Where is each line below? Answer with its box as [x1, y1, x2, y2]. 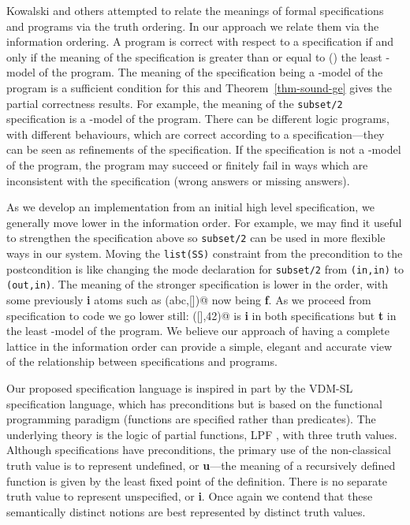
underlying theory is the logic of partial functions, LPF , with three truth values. [6, 426, 397, 442]
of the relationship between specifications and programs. [6, 353, 278, 370]
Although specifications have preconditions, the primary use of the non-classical [6, 441, 391, 458]
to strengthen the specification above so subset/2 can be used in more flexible [6, 229, 386, 246]
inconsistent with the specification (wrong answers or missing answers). [6, 172, 350, 188]
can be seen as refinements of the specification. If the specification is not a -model [6, 141, 401, 158]
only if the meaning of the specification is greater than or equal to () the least [6, 48, 382, 65]
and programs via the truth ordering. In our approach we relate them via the [6, 17, 379, 34]
